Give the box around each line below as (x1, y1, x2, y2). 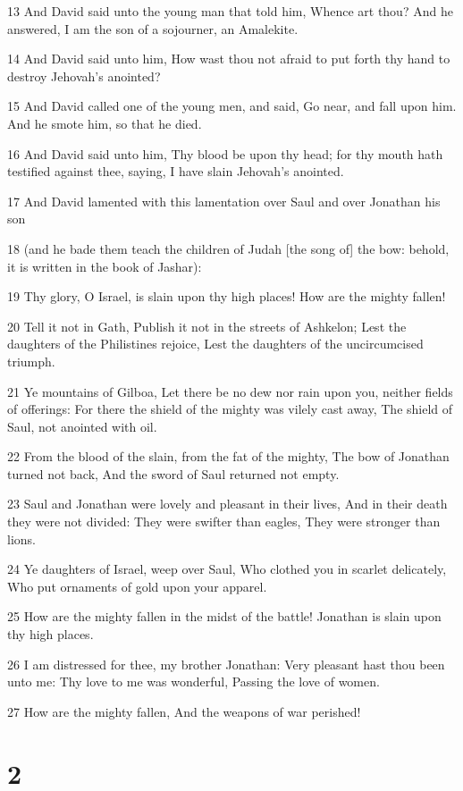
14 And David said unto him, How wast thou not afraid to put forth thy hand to (7, 49, 450, 68)
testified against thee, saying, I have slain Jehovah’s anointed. (7, 162, 344, 181)
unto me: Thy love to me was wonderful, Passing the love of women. (7, 672, 380, 691)
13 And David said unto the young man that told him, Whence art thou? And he (7, 2, 453, 20)
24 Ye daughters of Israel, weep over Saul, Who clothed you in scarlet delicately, (7, 560, 447, 578)
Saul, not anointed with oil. (7, 417, 157, 435)
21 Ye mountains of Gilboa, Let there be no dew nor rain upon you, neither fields (7, 382, 453, 400)
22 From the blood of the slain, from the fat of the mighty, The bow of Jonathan (7, 447, 450, 466)
